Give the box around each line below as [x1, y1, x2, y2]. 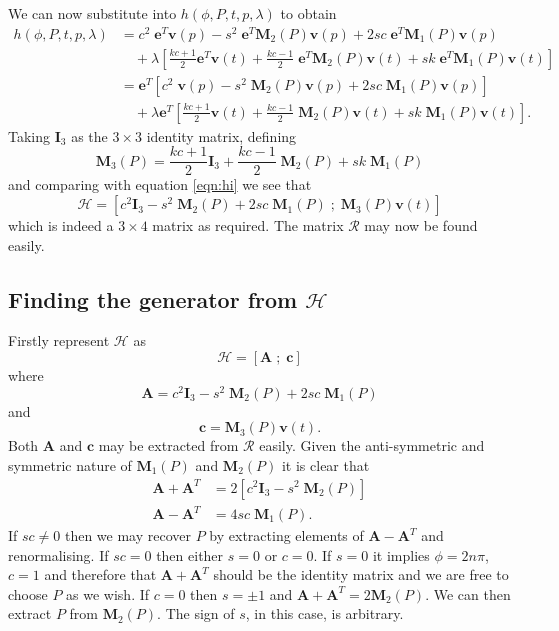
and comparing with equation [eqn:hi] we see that [8, 174, 312, 195]
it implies [372, 544, 430, 565]
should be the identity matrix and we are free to [213, 564, 509, 585]
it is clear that [281, 454, 370, 475]
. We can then [425, 583, 511, 604]
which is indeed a [8, 215, 114, 236]
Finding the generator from [8, 283, 298, 314]
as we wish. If [66, 583, 150, 604]
